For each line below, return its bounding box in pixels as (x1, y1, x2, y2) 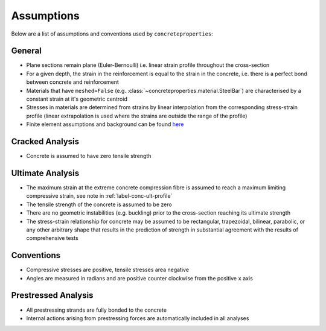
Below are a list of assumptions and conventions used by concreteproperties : (11, 30, 214, 37)
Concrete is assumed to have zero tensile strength (26, 153, 152, 160)
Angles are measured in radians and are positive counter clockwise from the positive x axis (26, 274, 253, 282)
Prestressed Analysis (11, 290, 94, 301)
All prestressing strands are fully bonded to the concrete (26, 306, 167, 314)
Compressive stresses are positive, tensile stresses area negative (26, 266, 190, 274)
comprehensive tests (26, 235, 78, 242)
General (11, 46, 42, 56)
